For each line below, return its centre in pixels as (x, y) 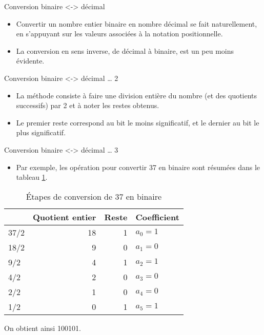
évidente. (30, 61)
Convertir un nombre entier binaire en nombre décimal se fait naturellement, (137, 23)
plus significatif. (41, 132)
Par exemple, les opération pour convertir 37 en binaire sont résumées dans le (138, 167)
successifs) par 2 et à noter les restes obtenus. (88, 105)
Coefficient (157, 217)
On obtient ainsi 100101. (43, 328)
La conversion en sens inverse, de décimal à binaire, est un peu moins (125, 50)
